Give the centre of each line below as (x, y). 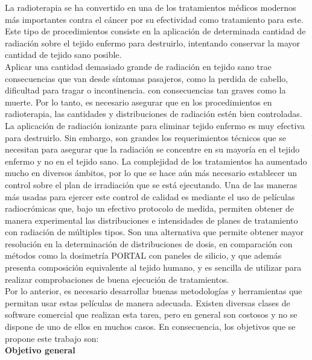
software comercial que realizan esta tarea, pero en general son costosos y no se (151, 314)
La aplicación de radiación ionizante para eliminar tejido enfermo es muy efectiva (155, 125)
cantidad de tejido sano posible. (63, 55)
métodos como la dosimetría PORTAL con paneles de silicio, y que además (143, 255)
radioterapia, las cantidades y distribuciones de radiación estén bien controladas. (154, 114)
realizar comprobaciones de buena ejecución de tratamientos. (117, 279)
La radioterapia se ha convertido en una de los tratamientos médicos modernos (151, 7)
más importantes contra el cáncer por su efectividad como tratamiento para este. (154, 19)
